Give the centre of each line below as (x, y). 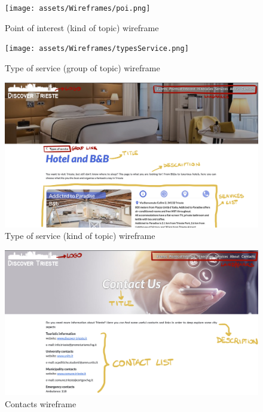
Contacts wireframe (41, 403)
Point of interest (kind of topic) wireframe (82, 27)
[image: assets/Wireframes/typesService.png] (97, 49)
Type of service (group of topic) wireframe (82, 67)
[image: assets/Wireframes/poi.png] (78, 8)
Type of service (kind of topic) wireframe (80, 236)
